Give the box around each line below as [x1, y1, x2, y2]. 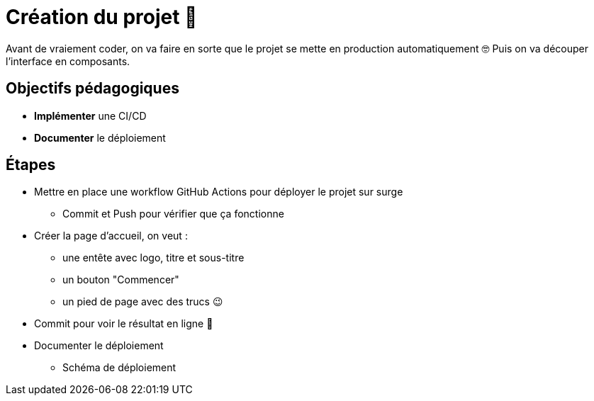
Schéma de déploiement [62, 361, 176, 374]
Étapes [6, 156, 56, 174]
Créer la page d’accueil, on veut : [34, 230, 188, 242]
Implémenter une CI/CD [34, 109, 147, 122]
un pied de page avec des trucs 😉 [62, 295, 223, 308]
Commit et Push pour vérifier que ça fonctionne [62, 208, 284, 220]
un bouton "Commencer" [62, 273, 179, 286]
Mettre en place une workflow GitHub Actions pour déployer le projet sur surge [34, 186, 403, 198]
